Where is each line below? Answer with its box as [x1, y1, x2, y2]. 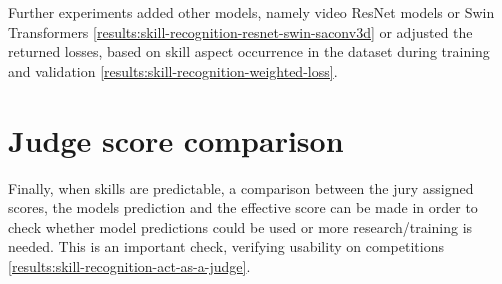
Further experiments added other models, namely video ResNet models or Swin [8, 2, 495, 22]
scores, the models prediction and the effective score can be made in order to [8, 197, 478, 218]
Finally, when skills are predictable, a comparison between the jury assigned [8, 177, 474, 198]
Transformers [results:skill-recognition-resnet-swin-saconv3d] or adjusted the [8, 21, 473, 42]
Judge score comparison [8, 119, 344, 160]
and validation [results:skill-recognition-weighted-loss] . [8, 60, 338, 81]
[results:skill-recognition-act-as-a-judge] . [8, 255, 251, 276]
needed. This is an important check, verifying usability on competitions [8, 236, 444, 257]
